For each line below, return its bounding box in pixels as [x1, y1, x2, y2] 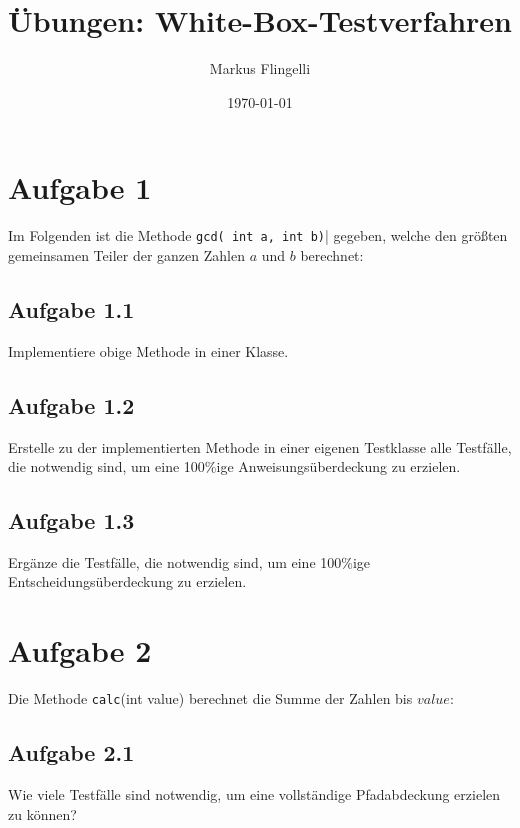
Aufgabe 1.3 [8, 505, 135, 536]
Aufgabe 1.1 [8, 293, 135, 324]
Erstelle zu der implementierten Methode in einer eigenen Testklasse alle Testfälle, [8, 436, 512, 457]
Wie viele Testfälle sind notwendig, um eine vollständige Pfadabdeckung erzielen [8, 784, 501, 805]
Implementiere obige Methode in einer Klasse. [8, 340, 289, 361]
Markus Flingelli [209, 58, 311, 79]
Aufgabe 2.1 [8, 737, 135, 768]
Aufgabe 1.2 [8, 389, 135, 420]
